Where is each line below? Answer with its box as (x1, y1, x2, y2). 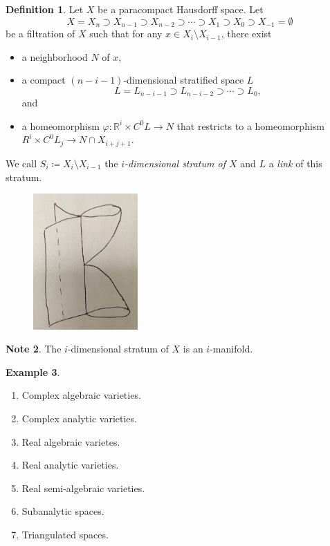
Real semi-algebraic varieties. (21, 480, 145, 495)
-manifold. (210, 341, 253, 356)
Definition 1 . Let (6, 2, 84, 16)
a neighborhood (21, 49, 88, 64)
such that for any (89, 26, 163, 41)
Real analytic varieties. (21, 458, 119, 472)
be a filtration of (6, 26, 75, 41)
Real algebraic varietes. (21, 434, 120, 449)
